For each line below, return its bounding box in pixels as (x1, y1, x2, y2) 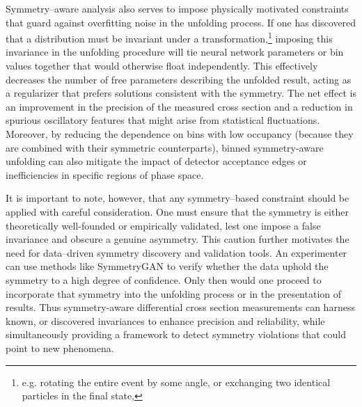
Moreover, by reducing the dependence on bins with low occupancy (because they (6, 127, 354, 141)
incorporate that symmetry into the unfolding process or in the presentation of (6, 286, 342, 301)
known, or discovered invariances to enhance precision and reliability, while (6, 313, 325, 328)
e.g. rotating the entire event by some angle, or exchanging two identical (22, 374, 331, 389)
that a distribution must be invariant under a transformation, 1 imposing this (6, 29, 333, 45)
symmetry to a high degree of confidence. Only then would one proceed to (6, 272, 322, 287)
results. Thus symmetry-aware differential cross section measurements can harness (6, 300, 355, 314)
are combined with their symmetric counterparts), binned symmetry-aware (6, 140, 324, 154)
